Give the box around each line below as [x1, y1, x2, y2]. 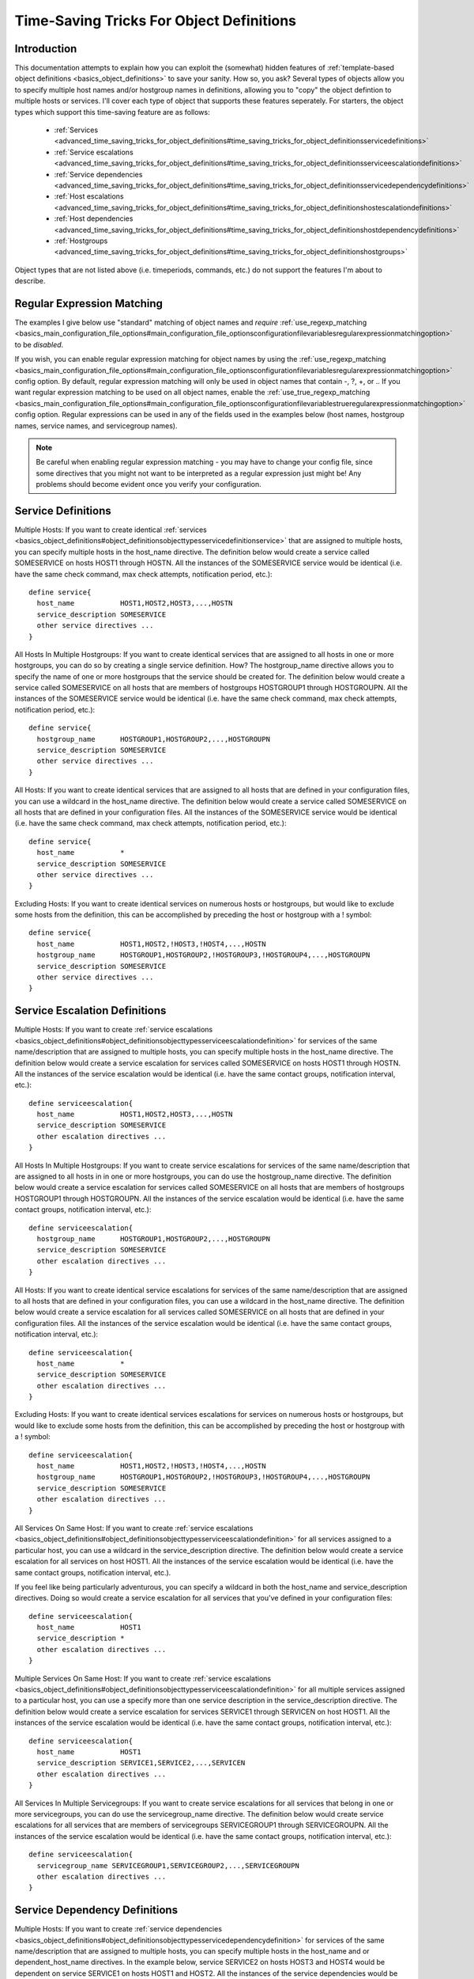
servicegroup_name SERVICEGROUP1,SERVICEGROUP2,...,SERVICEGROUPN [36, 1861, 299, 1870]
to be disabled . [14, 340, 64, 349]
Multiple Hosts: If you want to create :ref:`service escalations [14, 1025, 213, 1035]
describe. [14, 276, 46, 286]
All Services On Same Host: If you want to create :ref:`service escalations [14, 1523, 254, 1533]
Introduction [14, 42, 77, 55]
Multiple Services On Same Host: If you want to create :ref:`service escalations [14, 1673, 272, 1683]
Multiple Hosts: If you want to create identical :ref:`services [14, 525, 207, 534]
